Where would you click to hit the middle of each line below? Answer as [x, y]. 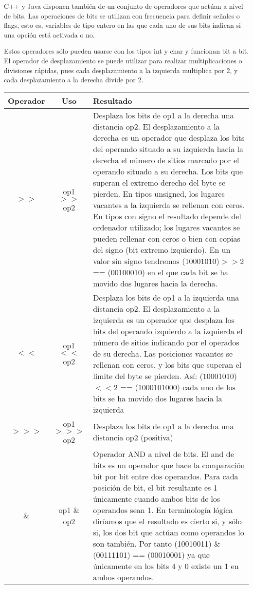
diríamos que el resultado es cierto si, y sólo [167, 521]
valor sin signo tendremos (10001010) [156, 261]
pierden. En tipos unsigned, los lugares [159, 193]
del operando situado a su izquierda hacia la [168, 149]
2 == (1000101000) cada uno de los [174, 387]
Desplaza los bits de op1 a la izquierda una [166, 297]
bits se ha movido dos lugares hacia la [158, 398]
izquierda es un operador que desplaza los [164, 320]
